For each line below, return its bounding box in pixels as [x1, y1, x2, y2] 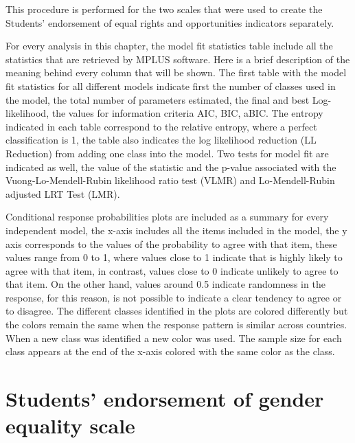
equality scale [5, 411, 135, 440]
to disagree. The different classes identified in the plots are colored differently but [5, 304, 348, 318]
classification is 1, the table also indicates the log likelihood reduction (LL [5, 133, 317, 147]
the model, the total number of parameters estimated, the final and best [5, 92, 310, 106]
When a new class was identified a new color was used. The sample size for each [5, 330, 342, 345]
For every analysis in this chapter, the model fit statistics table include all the [5, 38, 333, 53]
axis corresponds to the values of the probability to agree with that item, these [5, 236, 337, 251]
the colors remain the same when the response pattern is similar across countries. [5, 317, 347, 332]
